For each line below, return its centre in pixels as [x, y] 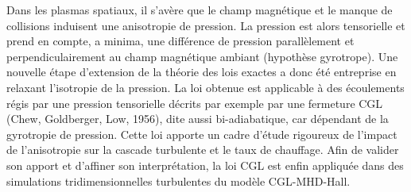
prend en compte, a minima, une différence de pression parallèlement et [180, 41]
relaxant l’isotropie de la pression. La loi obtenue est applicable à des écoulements [205, 87]
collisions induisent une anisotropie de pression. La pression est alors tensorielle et [206, 25]
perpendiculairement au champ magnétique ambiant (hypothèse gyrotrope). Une [202, 56]
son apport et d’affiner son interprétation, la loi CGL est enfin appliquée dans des [205, 165]
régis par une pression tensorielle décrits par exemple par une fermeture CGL [195, 103]
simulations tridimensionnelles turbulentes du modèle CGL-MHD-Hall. [178, 180]
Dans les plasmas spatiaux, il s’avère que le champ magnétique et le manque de [200, 10]
